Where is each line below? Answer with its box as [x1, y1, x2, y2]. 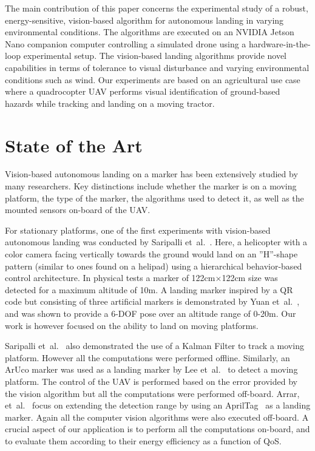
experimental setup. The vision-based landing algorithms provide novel [23, 49, 287, 62]
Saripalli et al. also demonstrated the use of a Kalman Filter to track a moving [5, 339, 304, 352]
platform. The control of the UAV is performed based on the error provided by [5, 375, 297, 387]
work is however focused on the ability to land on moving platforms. [5, 319, 259, 331]
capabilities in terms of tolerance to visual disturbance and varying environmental [5, 61, 310, 73]
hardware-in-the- [249, 37, 311, 50]
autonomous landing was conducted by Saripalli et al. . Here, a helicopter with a [5, 236, 308, 248]
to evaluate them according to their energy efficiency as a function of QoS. [5, 434, 282, 447]
